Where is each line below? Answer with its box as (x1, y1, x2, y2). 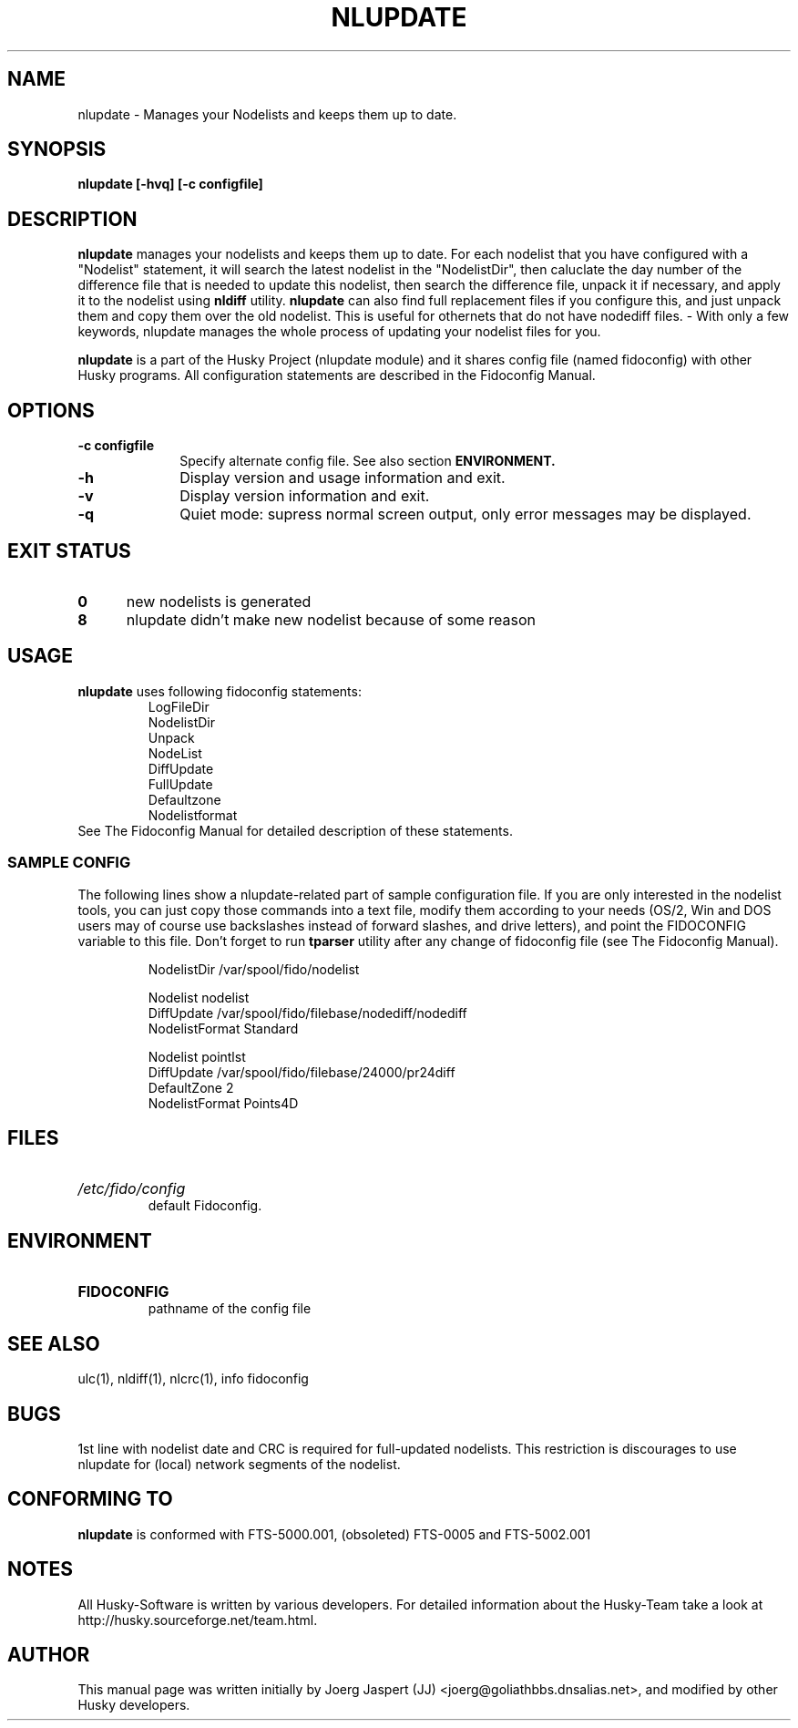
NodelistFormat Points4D (148, 1095, 299, 1111)
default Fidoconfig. (148, 1198, 262, 1214)
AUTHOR (7, 1643, 90, 1667)
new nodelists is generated (126, 591, 312, 611)
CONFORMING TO (7, 1487, 173, 1511)
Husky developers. (77, 1697, 190, 1713)
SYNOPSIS (7, 138, 107, 161)
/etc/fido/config (77, 1179, 186, 1198)
